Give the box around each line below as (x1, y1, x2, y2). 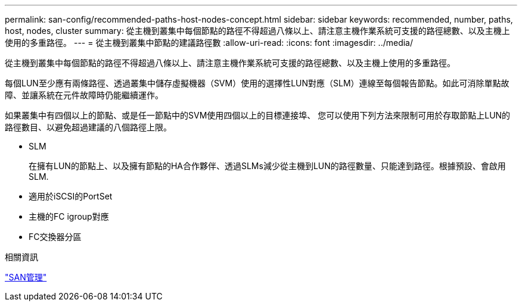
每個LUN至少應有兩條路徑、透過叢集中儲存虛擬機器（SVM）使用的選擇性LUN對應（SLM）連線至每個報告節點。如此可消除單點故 (5, 78, 509, 88)
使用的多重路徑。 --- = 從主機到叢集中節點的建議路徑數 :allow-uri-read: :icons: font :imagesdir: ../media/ (5, 38, 414, 48)
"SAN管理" (5, 272, 47, 282)
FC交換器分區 (29, 232, 82, 242)
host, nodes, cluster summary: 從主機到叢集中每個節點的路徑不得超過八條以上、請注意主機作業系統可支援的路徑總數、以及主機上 (5, 26, 510, 36)
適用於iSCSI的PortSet (29, 191, 113, 201)
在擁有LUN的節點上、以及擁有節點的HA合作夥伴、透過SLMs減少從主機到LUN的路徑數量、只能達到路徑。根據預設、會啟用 (29, 161, 506, 171)
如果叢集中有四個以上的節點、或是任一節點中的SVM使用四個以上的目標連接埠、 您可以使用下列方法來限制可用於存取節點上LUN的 (5, 110, 511, 120)
